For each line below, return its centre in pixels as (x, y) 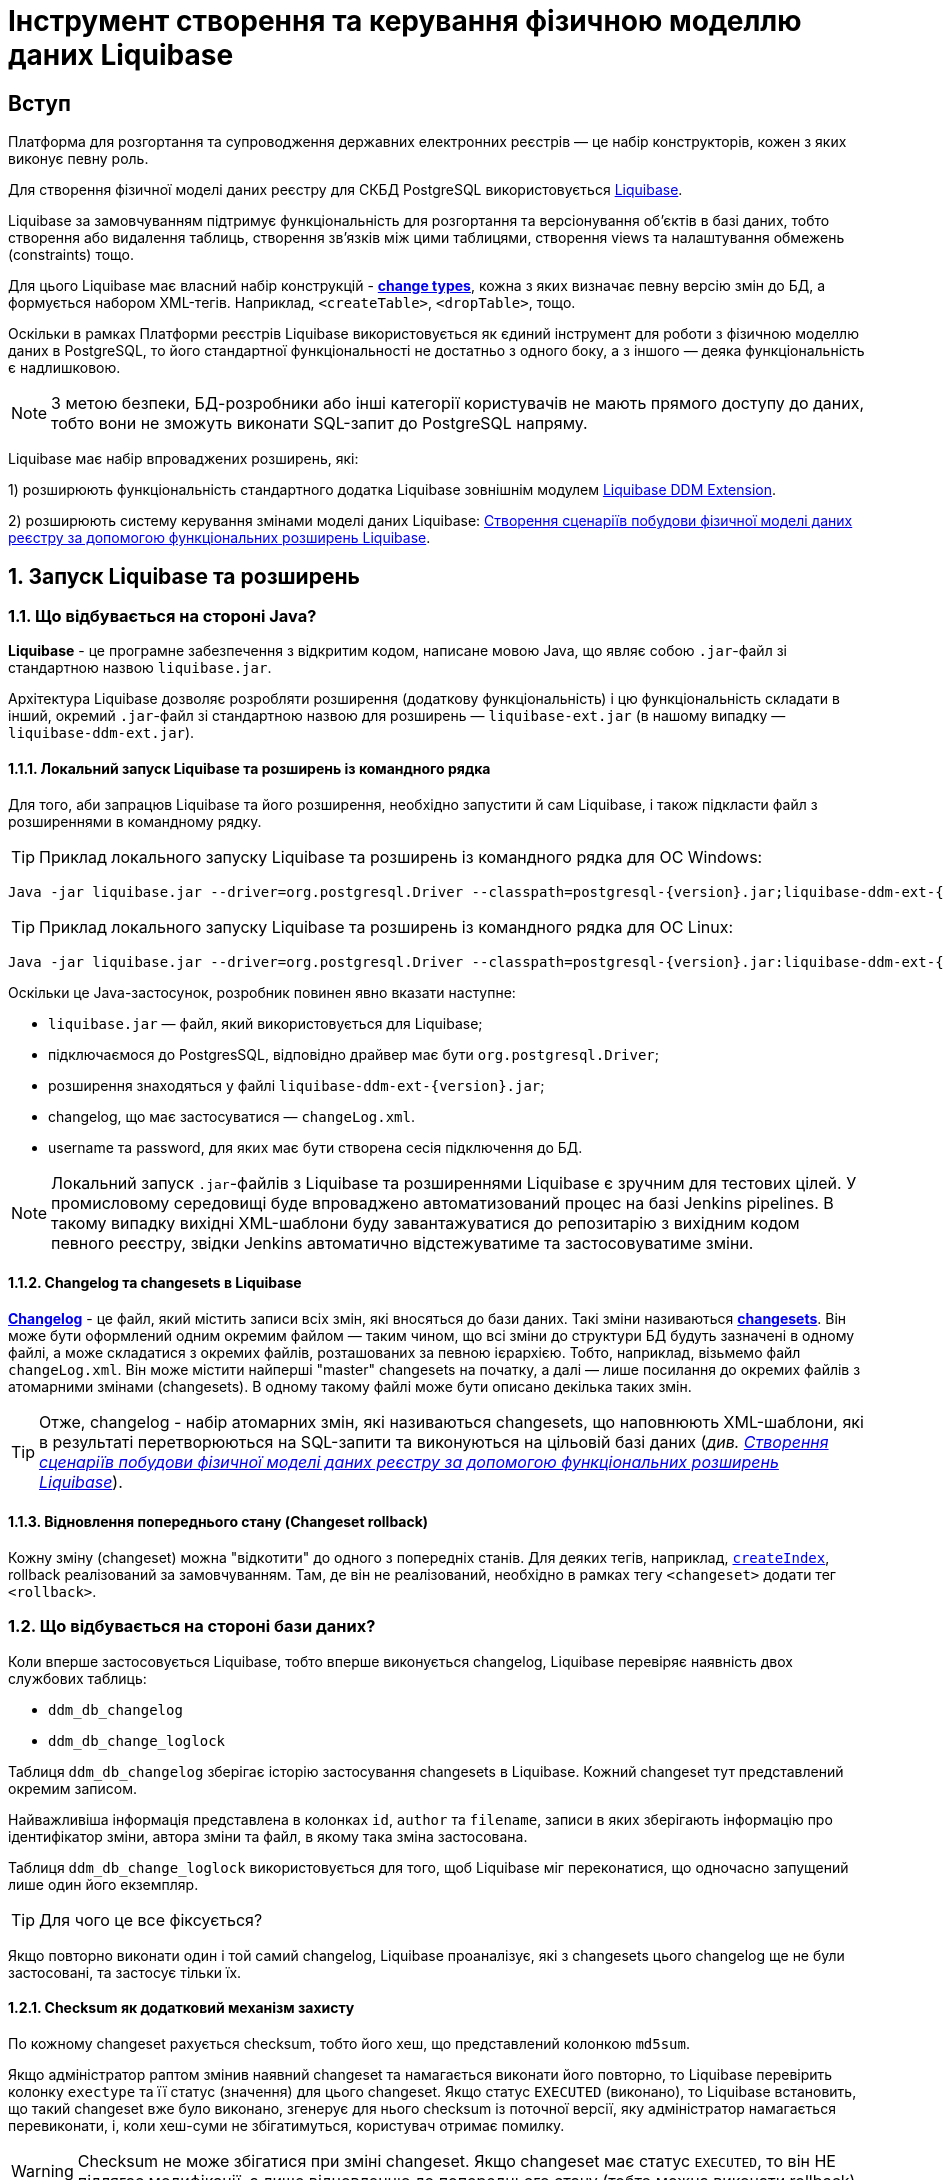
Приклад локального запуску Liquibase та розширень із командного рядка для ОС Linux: (386, 926)
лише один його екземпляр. (103, 1884)
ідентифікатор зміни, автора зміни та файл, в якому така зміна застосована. (268, 1836)
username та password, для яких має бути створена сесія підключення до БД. (315, 1147)
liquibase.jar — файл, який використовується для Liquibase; (265, 1023)
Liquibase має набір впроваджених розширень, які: (183, 459)
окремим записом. (72, 1788)
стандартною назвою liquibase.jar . (140, 668)
